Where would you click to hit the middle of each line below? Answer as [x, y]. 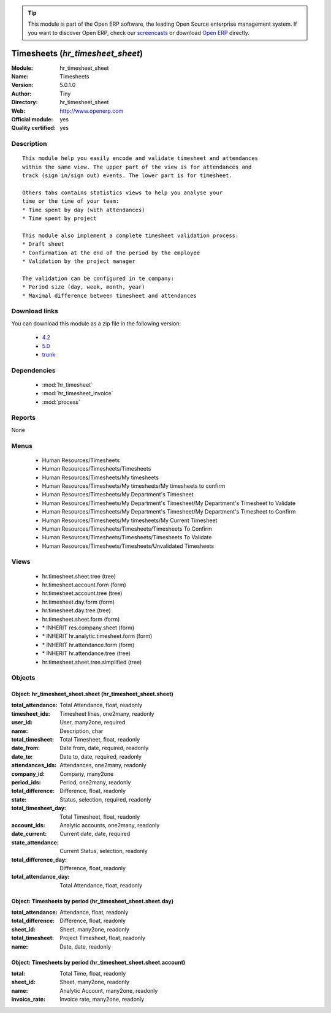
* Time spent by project [59, 218]
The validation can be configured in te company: [98, 278]
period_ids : [26, 782]
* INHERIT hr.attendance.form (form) [88, 645]
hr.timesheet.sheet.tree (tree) [79, 576]
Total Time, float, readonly [93, 974]
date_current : [29, 834]
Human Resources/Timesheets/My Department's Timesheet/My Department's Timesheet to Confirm [169, 512]
